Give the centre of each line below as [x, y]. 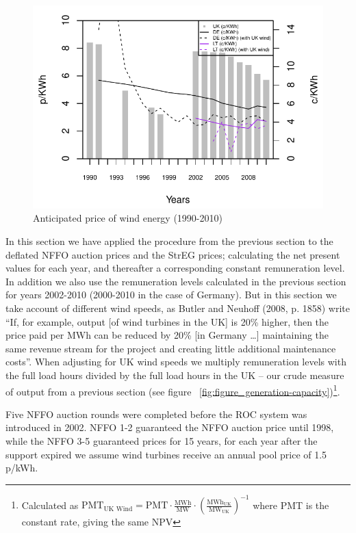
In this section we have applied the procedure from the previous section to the [169, 240]
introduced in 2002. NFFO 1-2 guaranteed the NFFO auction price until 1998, [170, 427]
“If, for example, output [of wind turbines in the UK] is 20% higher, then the [167, 321]
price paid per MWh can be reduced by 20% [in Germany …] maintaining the [167, 335]
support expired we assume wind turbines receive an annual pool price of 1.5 [166, 454]
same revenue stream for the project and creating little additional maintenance [171, 348]
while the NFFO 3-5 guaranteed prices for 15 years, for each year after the [162, 440]
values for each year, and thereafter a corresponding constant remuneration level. [175, 268]
